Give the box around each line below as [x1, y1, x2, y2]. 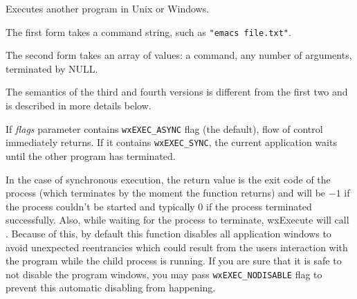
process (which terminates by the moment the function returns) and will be [6, 185, 326, 200]
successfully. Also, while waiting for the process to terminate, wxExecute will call [6, 212, 349, 227]
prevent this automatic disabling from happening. [6, 280, 216, 295]
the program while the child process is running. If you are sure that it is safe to [6, 253, 342, 268]
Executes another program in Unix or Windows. [6, 1, 210, 15]
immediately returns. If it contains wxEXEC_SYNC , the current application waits [6, 135, 337, 149]
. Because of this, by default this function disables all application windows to [6, 226, 331, 240]
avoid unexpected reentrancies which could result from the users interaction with [6, 239, 348, 254]
